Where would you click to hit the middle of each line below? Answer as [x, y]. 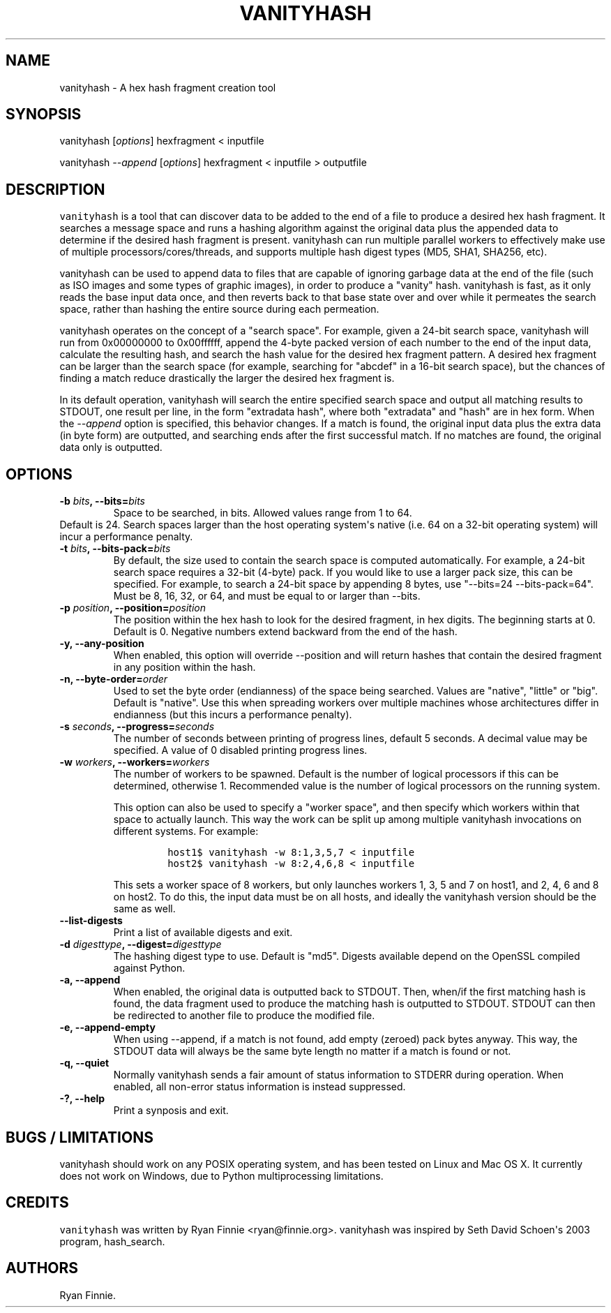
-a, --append [90, 980]
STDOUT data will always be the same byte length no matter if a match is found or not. [312, 1051]
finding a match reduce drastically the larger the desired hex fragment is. [227, 378]
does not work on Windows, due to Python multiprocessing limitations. [221, 1175]
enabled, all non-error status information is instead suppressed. [259, 1087]
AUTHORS [42, 1268]
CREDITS [37, 1203]
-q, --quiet [84, 1063]
